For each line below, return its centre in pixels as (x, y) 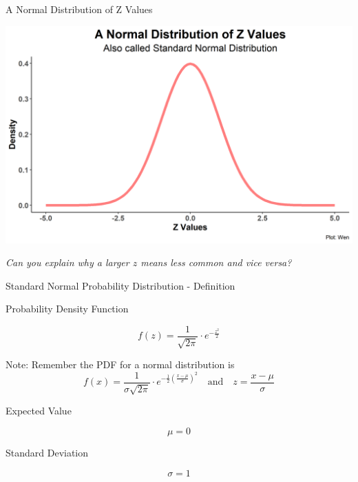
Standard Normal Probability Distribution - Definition (120, 285)
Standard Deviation (47, 453)
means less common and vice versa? (216, 262)
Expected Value (39, 411)
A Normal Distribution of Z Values (79, 9)
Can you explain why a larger (67, 262)
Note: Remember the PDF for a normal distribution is (120, 364)
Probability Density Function (67, 309)
